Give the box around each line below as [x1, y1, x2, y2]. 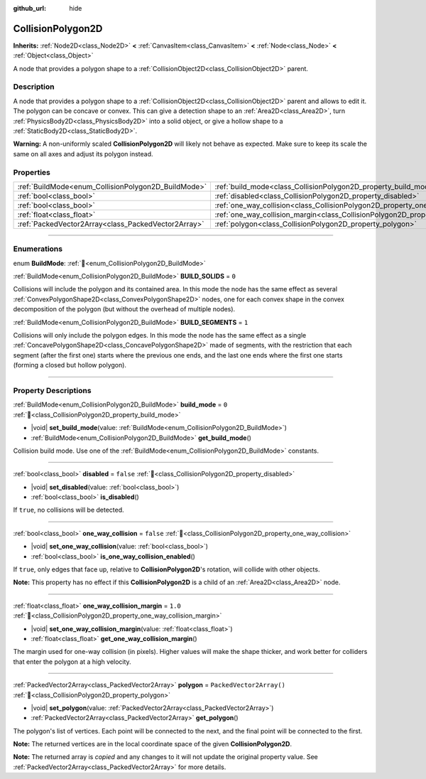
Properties [13, 167, 51, 177]
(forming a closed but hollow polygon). [13, 361, 127, 370]
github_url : [13, 4, 46, 12]
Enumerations [13, 244, 63, 254]
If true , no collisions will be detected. [13, 505, 124, 515]
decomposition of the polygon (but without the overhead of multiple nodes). [13, 305, 236, 313]
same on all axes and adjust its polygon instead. [13, 149, 153, 158]
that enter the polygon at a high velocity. [13, 657, 131, 666]
